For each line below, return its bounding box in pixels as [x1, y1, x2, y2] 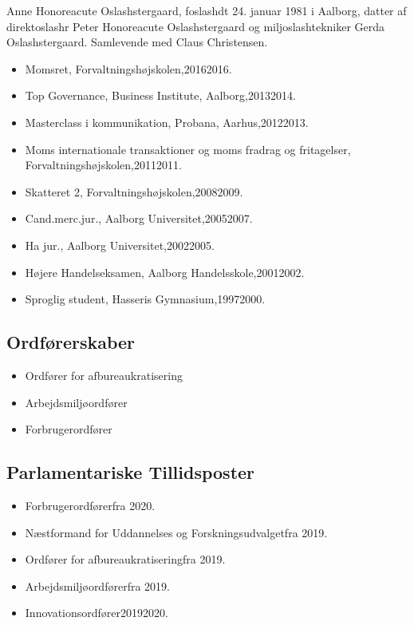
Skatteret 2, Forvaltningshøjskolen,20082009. [25, 183, 243, 200]
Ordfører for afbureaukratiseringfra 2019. [25, 551, 226, 568]
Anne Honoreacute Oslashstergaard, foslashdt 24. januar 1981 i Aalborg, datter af [6, 2, 407, 18]
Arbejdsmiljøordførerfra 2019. [25, 577, 170, 594]
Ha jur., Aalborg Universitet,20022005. [25, 236, 215, 253]
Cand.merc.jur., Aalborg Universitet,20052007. [25, 210, 253, 227]
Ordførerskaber [6, 330, 136, 354]
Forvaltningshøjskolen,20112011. [25, 156, 182, 173]
